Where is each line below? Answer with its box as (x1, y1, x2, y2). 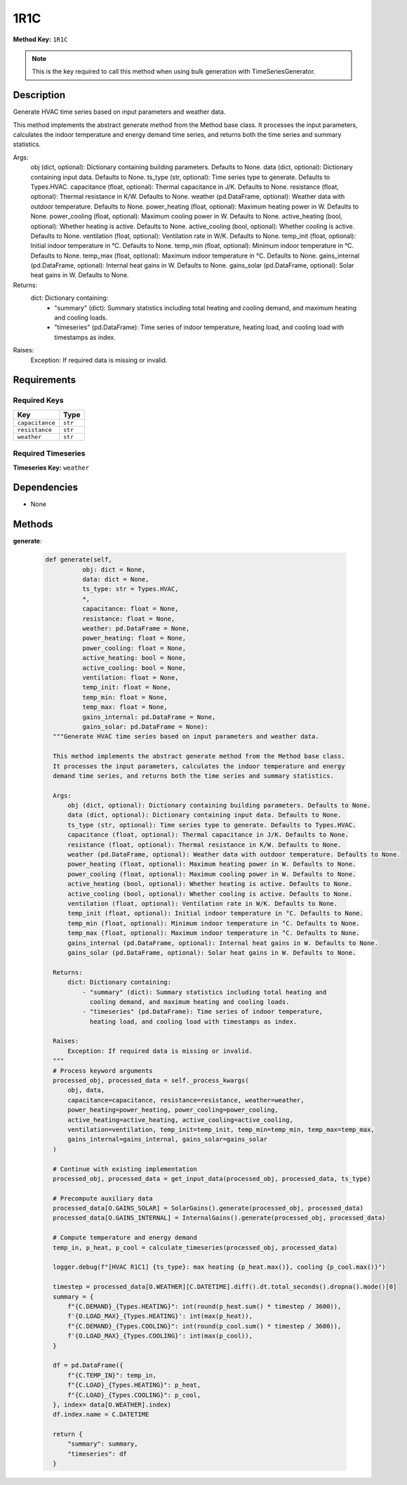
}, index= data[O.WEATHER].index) (53, 1401, 172, 1408)
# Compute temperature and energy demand (53, 1234, 198, 1242)
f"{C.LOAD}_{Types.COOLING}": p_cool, (67, 1391, 201, 1399)
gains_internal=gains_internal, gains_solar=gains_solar (67, 1135, 268, 1144)
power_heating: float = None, (81, 634, 186, 642)
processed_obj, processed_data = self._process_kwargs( (53, 1076, 249, 1085)
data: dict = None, (81, 576, 149, 583)
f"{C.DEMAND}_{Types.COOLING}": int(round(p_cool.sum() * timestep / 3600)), (67, 1322, 342, 1330)
